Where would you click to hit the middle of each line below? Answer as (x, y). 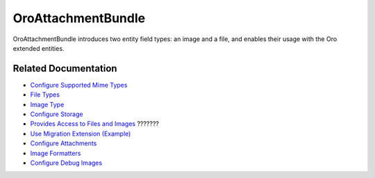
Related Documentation (65, 68)
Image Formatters (56, 153)
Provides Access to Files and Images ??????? (94, 124)
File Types (45, 95)
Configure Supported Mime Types (79, 85)
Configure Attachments (64, 143)
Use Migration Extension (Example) (81, 133)
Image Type (47, 104)
